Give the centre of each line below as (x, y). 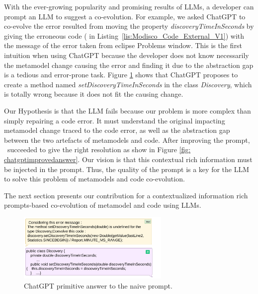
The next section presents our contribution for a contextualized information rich (126, 195)
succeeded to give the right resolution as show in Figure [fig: (99, 149)
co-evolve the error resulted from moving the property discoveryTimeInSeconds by (129, 26)
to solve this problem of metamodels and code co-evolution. (94, 179)
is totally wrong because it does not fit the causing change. (94, 94)
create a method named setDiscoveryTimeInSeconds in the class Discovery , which (128, 84)
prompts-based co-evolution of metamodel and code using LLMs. (103, 205)
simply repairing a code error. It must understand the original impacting (115, 120)
